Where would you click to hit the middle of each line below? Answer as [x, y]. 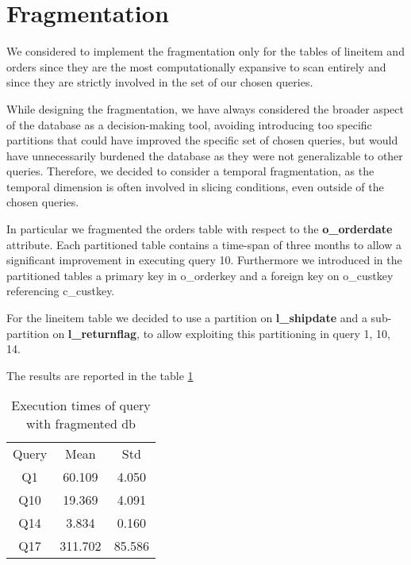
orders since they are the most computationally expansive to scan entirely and [196, 66]
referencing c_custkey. [61, 291]
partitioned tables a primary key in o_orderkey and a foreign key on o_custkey [200, 275]
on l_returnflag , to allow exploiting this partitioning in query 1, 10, [221, 333]
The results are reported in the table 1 [100, 375]
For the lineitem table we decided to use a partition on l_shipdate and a [187, 318]
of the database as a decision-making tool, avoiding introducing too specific [189, 124]
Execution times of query [81, 405]
